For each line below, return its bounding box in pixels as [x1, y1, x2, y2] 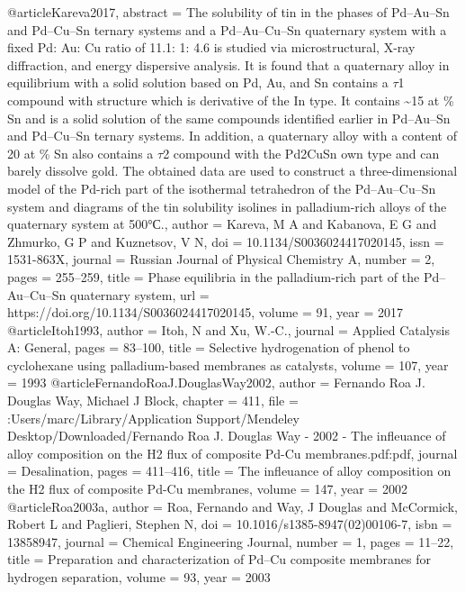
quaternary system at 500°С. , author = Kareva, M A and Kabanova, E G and [7, 214, 437, 233]
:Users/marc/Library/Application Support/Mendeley [7, 408, 300, 427]
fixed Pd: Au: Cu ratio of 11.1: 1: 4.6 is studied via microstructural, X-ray [7, 38, 416, 57]
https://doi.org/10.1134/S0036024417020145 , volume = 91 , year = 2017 [7, 303, 404, 322]
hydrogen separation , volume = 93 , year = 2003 [7, 568, 271, 586]
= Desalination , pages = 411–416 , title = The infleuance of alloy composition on [7, 461, 452, 480]
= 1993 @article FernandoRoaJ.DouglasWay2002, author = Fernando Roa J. [7, 373, 425, 392]
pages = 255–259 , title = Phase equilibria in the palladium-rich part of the [7, 267, 420, 286]
